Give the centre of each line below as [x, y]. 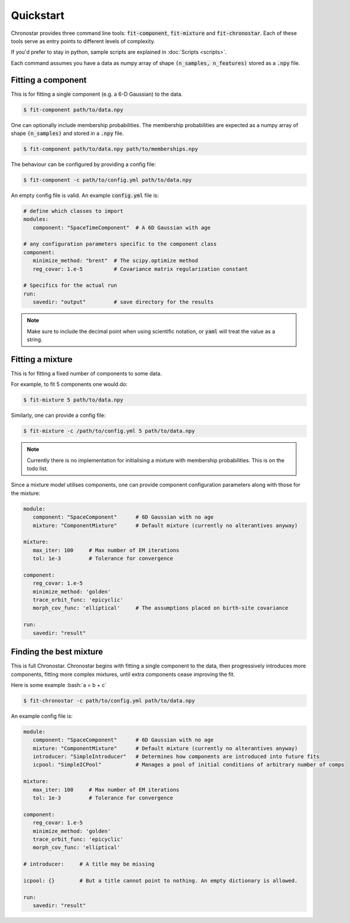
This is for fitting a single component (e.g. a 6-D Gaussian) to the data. [97, 94]
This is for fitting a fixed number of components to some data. [86, 373]
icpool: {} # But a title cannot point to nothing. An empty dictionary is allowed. [161, 880]
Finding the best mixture [57, 652]
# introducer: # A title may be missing [89, 864]
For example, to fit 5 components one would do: [69, 384]
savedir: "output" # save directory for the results [123, 302]
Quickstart [38, 15]
